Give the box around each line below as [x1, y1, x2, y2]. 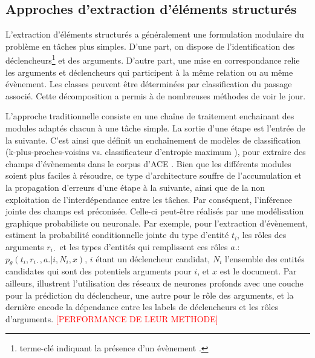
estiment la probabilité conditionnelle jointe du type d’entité [5, 228, 229, 241]
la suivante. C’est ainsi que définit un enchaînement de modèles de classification [5, 133, 301, 146]
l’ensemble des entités [225, 252, 305, 265]
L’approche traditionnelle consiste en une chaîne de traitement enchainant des [5, 110, 294, 122]
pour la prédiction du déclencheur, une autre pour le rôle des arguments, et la [5, 288, 294, 301]
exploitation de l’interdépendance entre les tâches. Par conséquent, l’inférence [5, 193, 292, 205]
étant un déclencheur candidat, [96, 252, 210, 265]
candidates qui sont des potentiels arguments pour [5, 265, 192, 277]
